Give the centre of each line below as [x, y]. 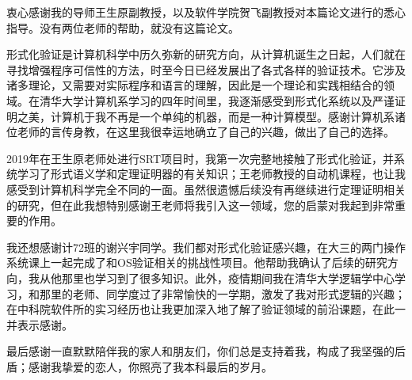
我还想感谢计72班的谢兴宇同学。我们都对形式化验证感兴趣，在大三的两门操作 [206, 247]
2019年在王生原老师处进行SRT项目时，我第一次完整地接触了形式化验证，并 [200, 158]
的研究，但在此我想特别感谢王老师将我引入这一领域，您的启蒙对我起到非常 [200, 205]
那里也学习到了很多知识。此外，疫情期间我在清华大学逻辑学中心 [228, 277]
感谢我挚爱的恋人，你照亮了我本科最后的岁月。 [150, 366]
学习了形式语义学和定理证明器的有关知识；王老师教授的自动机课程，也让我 [211, 174]
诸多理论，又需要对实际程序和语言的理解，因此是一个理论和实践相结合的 [195, 85]
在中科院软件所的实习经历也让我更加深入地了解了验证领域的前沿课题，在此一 [206, 309]
